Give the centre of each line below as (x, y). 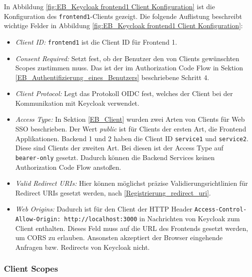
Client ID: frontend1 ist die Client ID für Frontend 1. (96, 41)
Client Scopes (31, 269)
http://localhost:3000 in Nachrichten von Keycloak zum (152, 218)
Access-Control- (220, 210)
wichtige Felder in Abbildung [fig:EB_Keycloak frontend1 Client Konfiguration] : (123, 25)
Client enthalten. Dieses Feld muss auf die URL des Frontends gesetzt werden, (132, 228)
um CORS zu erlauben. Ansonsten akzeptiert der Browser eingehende (119, 237)
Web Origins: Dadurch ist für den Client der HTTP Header (104, 209)
